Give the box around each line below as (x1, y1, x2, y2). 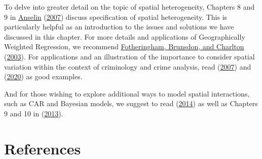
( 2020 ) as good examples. (4, 71, 83, 82)
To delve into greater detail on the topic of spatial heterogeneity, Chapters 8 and (4, 2, 255, 12)
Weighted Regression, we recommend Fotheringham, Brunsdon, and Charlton (4, 41, 244, 52)
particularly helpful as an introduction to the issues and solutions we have (4, 21, 234, 32)
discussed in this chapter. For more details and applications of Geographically (4, 31, 245, 42)
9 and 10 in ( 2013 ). (4, 108, 63, 118)
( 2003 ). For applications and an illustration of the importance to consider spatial (4, 51, 255, 61)
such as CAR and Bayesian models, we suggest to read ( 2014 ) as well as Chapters (4, 98, 258, 109)
